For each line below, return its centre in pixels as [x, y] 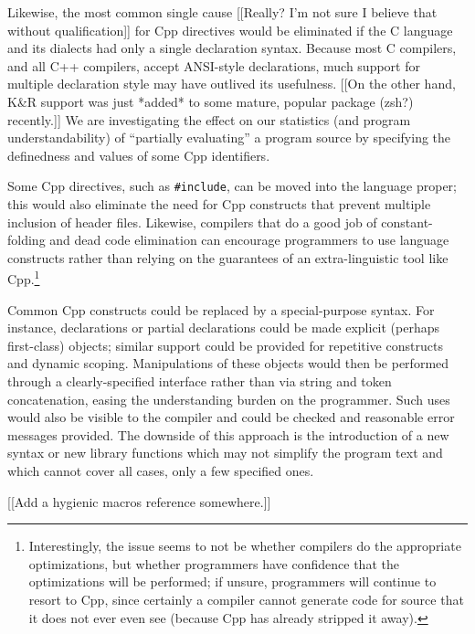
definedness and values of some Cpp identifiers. [139, 155]
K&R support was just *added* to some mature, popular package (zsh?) [211, 101]
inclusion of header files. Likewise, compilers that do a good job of [192, 222]
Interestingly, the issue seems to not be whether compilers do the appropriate [245, 546]
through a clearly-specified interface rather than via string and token [200, 381]
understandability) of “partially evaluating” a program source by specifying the [229, 137]
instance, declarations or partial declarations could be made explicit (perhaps [224, 328]
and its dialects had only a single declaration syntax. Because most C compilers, [232, 48]
